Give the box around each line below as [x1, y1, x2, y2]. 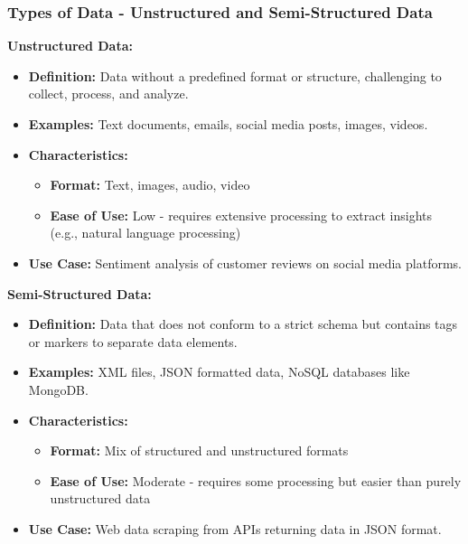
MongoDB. [28, 380, 89, 399]
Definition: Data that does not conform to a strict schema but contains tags [28, 314, 458, 333]
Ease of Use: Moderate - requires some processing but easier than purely [50, 471, 462, 490]
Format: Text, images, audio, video [50, 175, 250, 194]
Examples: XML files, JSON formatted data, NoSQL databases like [28, 362, 410, 381]
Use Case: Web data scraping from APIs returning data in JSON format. [28, 519, 442, 538]
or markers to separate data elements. [28, 332, 238, 351]
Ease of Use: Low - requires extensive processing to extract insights [50, 205, 433, 224]
